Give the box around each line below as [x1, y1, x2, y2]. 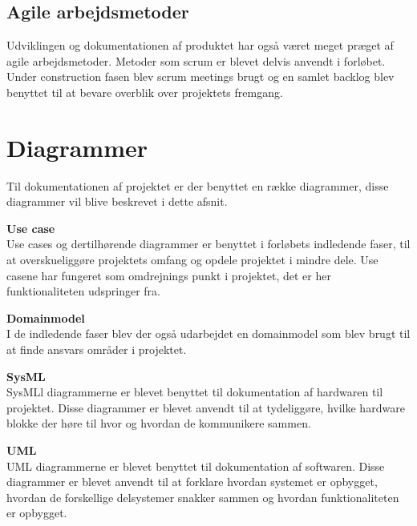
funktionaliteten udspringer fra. [6, 283, 160, 299]
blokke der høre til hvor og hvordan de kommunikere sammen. [6, 415, 311, 432]
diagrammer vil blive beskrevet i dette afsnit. [6, 193, 228, 210]
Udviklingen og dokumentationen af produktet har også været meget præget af [6, 37, 394, 54]
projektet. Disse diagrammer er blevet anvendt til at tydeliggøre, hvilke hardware [6, 399, 405, 416]
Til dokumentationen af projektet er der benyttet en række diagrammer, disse [6, 177, 389, 194]
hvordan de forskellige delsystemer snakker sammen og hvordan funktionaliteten [6, 488, 399, 505]
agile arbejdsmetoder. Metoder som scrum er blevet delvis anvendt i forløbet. [6, 52, 386, 69]
